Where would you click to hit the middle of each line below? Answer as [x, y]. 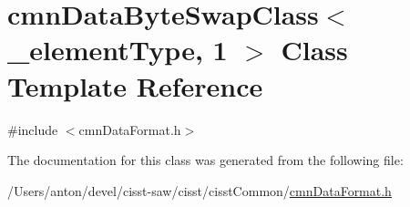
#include [33, 129]
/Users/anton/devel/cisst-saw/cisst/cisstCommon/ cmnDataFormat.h [200, 190]
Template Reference [135, 85]
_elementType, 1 [118, 50]
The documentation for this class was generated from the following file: [205, 160]
